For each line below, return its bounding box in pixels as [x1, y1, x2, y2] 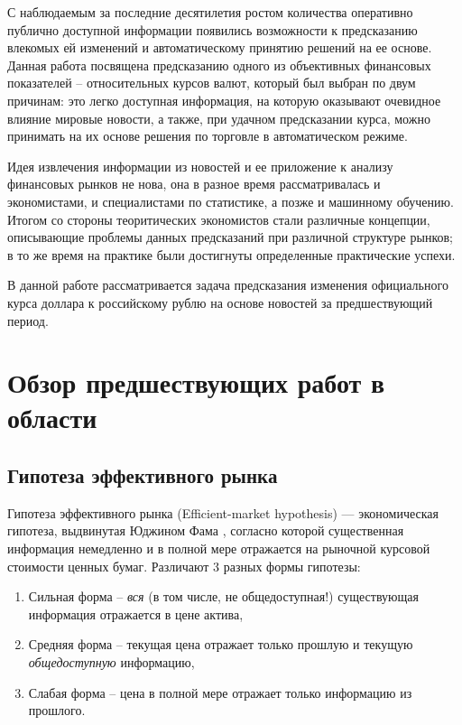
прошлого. [28, 701, 86, 720]
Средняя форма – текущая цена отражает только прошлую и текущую [28, 635, 413, 654]
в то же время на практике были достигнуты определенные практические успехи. [7, 245, 456, 264]
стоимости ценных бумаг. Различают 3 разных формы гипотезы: [7, 556, 361, 575]
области [7, 399, 97, 436]
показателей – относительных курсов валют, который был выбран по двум [7, 73, 416, 92]
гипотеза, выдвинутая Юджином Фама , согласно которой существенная [7, 521, 404, 540]
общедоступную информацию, [28, 653, 195, 672]
